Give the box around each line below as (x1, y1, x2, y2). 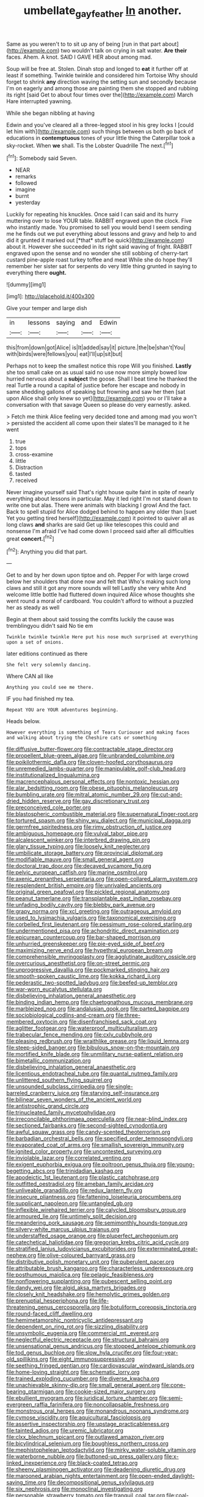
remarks (15, 173, 37, 180)
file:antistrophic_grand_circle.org (6, 1102, 89, 1110)
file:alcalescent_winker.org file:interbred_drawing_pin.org (6, 836, 150, 843)
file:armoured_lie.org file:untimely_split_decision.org (6, 1213, 137, 1220)
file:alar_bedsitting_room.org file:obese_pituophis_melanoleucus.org (6, 784, 178, 792)
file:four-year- (142, 1349, 178, 1357)
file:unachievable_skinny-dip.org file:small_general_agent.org (6, 1382, 160, 1389)
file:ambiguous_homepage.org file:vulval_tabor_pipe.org (6, 830, 148, 837)
